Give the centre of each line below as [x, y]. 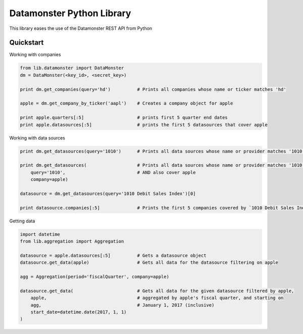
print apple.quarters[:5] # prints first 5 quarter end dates [124, 118]
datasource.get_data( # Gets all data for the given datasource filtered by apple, [157, 291]
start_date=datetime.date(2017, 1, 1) [79, 312]
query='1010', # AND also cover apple [113, 172]
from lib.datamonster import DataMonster [72, 68]
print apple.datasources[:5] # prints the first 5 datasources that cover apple [144, 125]
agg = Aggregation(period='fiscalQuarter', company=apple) [94, 276]
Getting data [22, 221]
